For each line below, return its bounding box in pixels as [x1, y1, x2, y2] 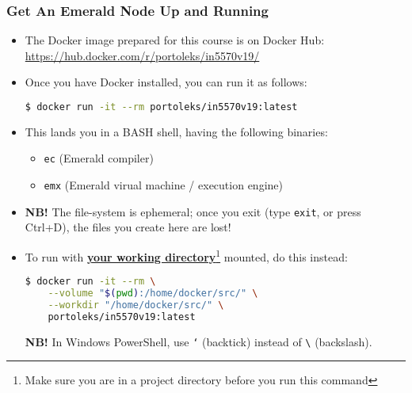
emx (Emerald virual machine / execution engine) [44, 177, 283, 193]
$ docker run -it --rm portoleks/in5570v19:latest [25, 101, 298, 113]
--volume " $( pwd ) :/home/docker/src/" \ [48, 288, 258, 300]
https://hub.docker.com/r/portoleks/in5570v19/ [25, 47, 260, 63]
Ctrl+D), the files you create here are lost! [25, 219, 231, 235]
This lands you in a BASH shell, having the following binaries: [25, 123, 328, 139]
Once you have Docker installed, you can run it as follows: [25, 74, 307, 90]
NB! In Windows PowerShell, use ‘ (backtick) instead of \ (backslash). [25, 333, 372, 349]
